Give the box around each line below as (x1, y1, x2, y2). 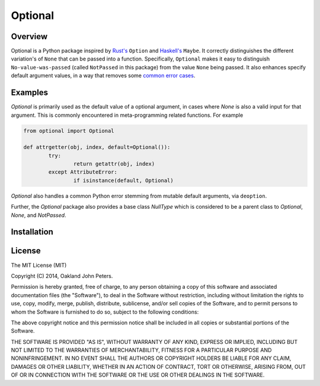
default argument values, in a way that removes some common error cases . (11, 72, 196, 79)
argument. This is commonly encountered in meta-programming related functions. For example (11, 111, 244, 119)
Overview (11, 31, 48, 42)
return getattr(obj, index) (73, 161, 155, 167)
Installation (11, 227, 53, 237)
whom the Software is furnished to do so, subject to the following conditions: (11, 308, 199, 315)
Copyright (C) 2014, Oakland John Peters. (11, 272, 113, 279)
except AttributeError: (48, 169, 118, 176)
